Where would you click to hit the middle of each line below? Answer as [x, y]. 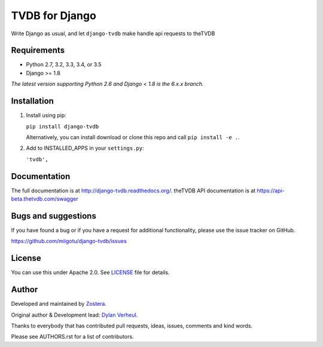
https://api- [271, 191]
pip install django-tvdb [62, 126]
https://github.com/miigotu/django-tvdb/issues [69, 241]
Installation [32, 101]
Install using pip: [46, 115]
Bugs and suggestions [54, 216]
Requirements [38, 50]
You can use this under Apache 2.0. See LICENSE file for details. [90, 272]
